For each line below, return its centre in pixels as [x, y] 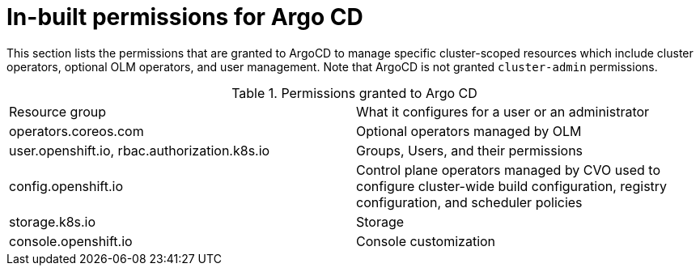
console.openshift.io [71, 241]
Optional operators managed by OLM [469, 131]
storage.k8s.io [53, 221]
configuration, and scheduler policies [469, 202]
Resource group [58, 111]
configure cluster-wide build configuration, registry [512, 186]
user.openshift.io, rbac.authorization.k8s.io [140, 150]
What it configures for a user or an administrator [503, 111]
